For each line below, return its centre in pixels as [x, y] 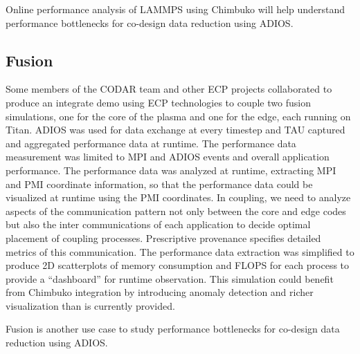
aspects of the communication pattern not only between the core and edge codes [176, 211]
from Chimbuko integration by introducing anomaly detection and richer [160, 292]
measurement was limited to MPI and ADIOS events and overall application [168, 157]
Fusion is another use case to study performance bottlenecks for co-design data [173, 329]
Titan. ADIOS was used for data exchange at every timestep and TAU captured [175, 130]
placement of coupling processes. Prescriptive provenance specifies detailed [163, 237]
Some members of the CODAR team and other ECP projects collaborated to [169, 89]
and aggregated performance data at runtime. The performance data [151, 143]
